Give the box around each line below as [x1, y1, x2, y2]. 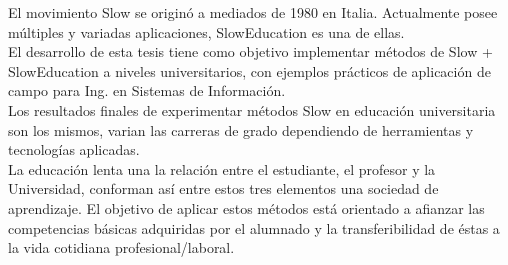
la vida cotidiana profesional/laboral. [8, 237, 235, 258]
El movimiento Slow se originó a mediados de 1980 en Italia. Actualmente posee [8, 2, 498, 22]
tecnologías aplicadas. [8, 139, 140, 160]
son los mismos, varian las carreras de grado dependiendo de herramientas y [8, 119, 474, 140]
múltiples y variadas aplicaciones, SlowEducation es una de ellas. [8, 21, 405, 42]
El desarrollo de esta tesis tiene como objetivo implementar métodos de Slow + [8, 41, 493, 62]
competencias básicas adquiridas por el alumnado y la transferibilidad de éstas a [8, 217, 500, 238]
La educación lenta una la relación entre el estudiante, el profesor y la [8, 158, 436, 179]
